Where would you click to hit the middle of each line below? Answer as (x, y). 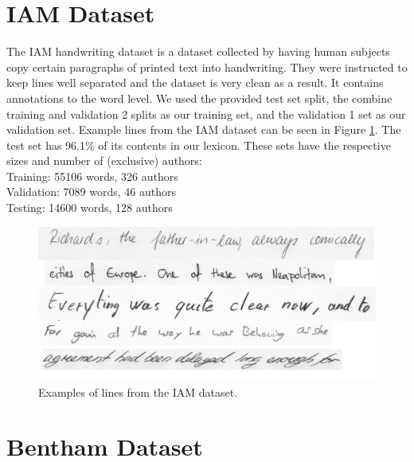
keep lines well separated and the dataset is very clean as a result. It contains (195, 82)
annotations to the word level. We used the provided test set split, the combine (199, 98)
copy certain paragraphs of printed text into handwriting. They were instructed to (207, 67)
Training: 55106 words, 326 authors (92, 176)
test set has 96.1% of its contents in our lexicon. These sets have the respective (199, 145)
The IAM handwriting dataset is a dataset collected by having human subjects (198, 51)
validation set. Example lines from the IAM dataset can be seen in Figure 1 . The (204, 129)
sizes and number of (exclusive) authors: (104, 161)
